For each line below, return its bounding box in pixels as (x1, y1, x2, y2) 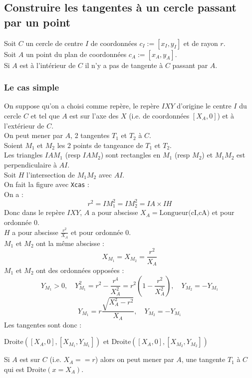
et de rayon (183, 37, 218, 48)
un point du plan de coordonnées (25, 48, 127, 59)
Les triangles (4, 149, 43, 160)
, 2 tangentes (70, 130, 110, 140)
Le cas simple (4, 81, 59, 93)
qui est (4, 363, 24, 374)
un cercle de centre (25, 37, 83, 48)
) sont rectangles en (100, 149, 161, 160)
